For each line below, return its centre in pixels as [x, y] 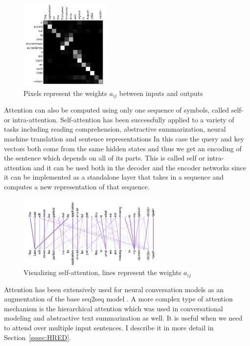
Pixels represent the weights [65, 93]
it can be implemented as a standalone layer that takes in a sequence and [114, 177]
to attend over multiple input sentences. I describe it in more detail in [109, 328]
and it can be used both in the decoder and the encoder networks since [140, 167]
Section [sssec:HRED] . [37, 337]
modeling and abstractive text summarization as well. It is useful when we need [123, 318]
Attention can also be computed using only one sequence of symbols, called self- [124, 110]
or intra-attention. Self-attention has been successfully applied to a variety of [119, 119]
